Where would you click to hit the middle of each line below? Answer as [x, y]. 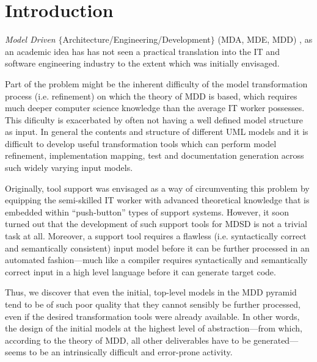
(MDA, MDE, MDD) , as [265, 39]
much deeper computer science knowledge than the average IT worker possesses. [155, 108]
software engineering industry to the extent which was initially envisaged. [142, 63]
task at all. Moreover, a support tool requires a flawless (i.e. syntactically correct [156, 236]
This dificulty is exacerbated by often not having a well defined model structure [154, 119]
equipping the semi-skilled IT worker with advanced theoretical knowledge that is [157, 200]
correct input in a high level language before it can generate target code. [140, 271]
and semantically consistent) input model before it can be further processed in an [157, 248]
